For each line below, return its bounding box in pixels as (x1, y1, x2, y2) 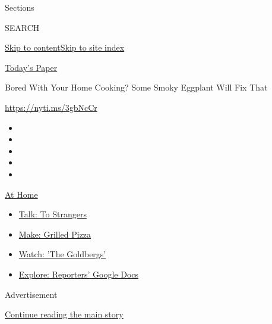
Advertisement (5, 288, 58, 300)
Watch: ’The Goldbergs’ (18, 248, 106, 260)
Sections (5, 1, 34, 13)
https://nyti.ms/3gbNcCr (5, 101, 97, 113)
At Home (5, 188, 38, 200)
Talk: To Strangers (18, 208, 87, 220)
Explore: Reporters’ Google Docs (18, 267, 139, 280)
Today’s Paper (5, 61, 58, 73)
